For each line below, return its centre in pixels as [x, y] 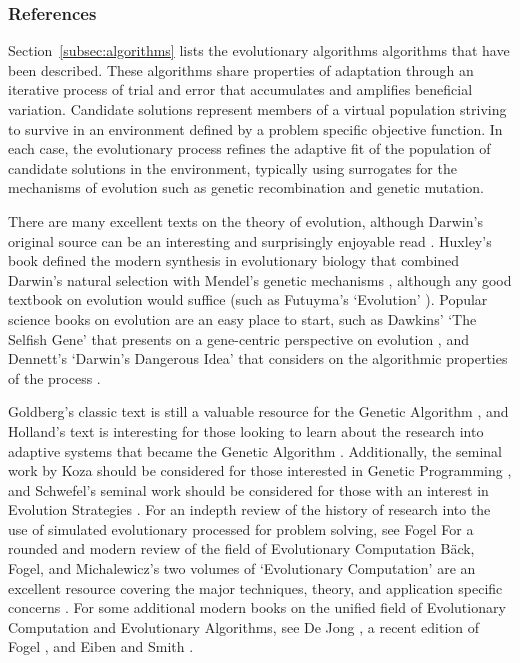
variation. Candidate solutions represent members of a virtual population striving [257, 109]
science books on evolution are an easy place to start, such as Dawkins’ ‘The [242, 318]
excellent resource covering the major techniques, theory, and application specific [255, 587]
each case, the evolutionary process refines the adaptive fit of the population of [249, 148]
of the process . [54, 377]
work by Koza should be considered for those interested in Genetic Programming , [260, 470]
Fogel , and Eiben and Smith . [101, 646]
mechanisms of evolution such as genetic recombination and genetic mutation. [246, 187]
